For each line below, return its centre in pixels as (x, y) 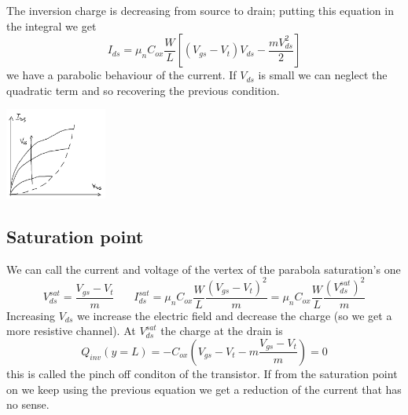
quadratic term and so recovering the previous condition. (143, 90)
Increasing (31, 315)
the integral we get (51, 25)
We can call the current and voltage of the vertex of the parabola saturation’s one (204, 269)
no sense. (28, 404)
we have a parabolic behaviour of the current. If (121, 75)
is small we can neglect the (323, 75)
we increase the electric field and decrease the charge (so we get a (234, 315)
